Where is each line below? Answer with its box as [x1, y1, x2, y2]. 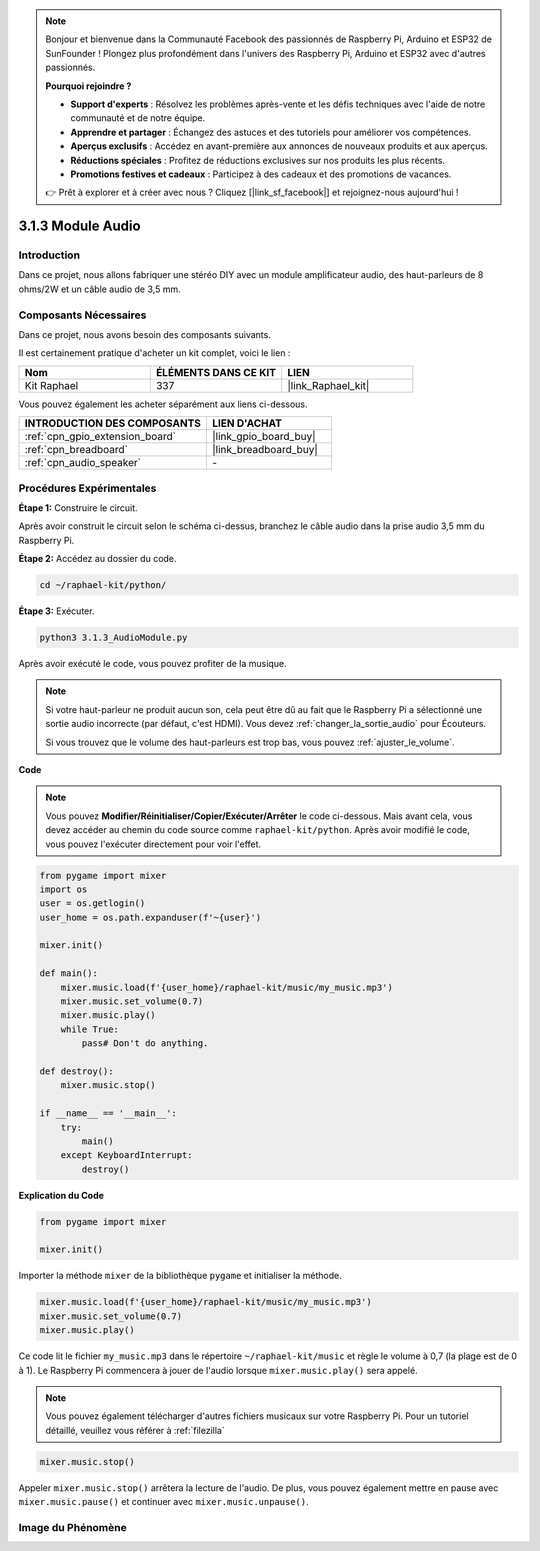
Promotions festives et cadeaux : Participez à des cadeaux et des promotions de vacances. [70, 168, 452, 180]
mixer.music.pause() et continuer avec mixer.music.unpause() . [18, 1496, 309, 1508]
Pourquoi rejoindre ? [45, 80, 132, 92]
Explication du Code [18, 1189, 105, 1201]
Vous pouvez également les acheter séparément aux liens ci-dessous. [18, 398, 309, 410]
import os [39, 883, 88, 895]
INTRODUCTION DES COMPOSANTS [24, 416, 202, 430]
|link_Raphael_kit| [287, 378, 370, 392]
